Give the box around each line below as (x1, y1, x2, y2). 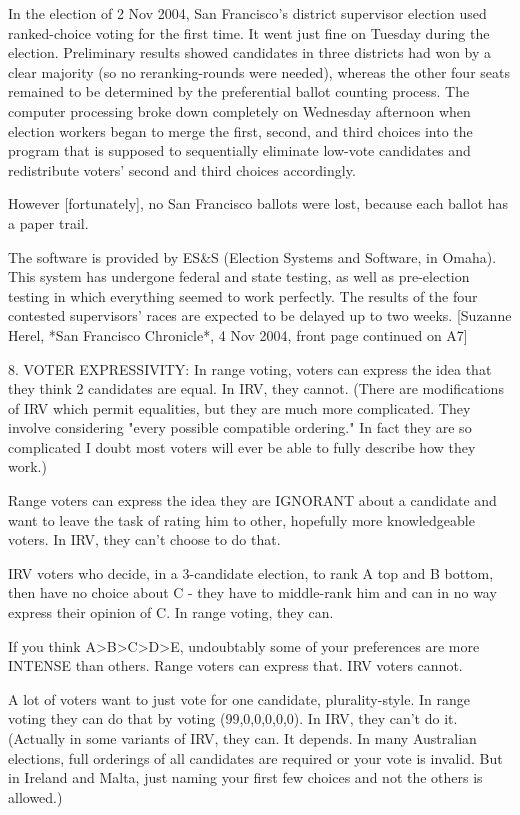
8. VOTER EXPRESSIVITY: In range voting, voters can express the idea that (8, 358, 492, 379)
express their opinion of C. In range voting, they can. (8, 602, 334, 623)
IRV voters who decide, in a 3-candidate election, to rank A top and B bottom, (8, 562, 494, 583)
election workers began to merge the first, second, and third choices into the (8, 120, 473, 141)
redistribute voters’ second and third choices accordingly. (8, 159, 356, 180)
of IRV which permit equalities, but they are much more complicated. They (8, 397, 471, 418)
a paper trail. (8, 212, 89, 233)
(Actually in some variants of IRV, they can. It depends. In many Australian (8, 728, 477, 748)
